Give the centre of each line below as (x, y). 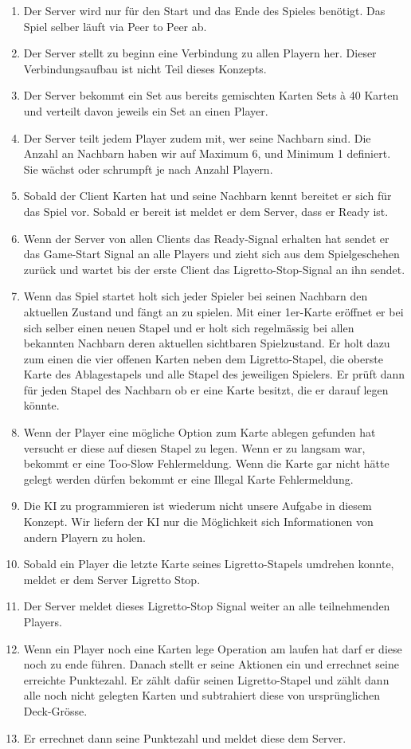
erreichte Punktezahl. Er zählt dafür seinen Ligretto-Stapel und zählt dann (206, 679)
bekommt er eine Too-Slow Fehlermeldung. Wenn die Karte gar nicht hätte (206, 463)
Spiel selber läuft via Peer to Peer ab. (115, 26)
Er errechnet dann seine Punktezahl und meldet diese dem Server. (185, 737)
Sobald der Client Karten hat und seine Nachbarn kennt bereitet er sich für (207, 196)
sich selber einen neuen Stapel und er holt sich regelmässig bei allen (189, 327)
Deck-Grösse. (55, 710)
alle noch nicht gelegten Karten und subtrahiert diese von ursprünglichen (202, 695)
